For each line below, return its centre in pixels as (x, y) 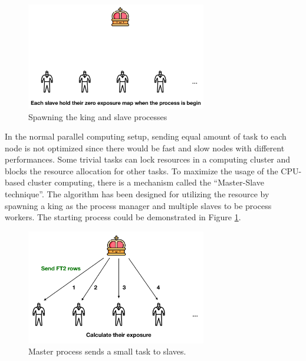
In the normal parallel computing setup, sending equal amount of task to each (146, 136)
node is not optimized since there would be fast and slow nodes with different (145, 148)
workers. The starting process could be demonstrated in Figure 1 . (123, 217)
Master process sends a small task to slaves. (107, 351)
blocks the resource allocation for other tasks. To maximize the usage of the (142, 170)
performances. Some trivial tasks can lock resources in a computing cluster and (148, 159)
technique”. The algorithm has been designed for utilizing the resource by (137, 194)
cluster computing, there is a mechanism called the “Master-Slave (146, 182)
